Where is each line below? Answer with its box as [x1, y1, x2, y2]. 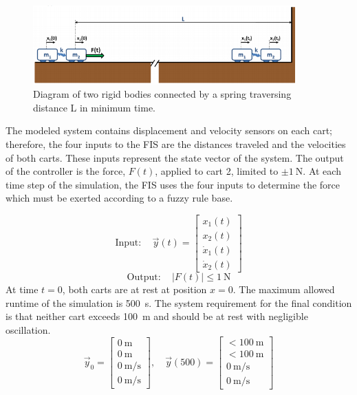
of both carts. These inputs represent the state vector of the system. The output [6, 150, 344, 164]
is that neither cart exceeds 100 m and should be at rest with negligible [6, 309, 308, 323]
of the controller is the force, [6, 164, 126, 178]
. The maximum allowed [232, 282, 335, 296]
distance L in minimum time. [33, 100, 155, 114]
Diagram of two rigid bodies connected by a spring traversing [33, 87, 292, 101]
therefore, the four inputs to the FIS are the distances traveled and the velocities [6, 136, 346, 151]
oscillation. [6, 322, 51, 337]
